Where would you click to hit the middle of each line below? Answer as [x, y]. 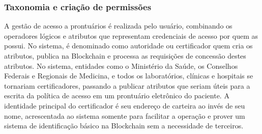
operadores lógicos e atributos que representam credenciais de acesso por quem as [131, 35]
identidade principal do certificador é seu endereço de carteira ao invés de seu [125, 105]
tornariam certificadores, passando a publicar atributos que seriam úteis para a [127, 85]
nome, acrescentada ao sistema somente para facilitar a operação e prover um [125, 115]
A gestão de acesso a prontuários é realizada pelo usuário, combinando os [118, 26]
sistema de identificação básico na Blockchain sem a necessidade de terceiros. [124, 126]
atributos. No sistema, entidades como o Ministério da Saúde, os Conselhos [121, 65]
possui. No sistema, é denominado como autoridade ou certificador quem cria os [128, 46]
